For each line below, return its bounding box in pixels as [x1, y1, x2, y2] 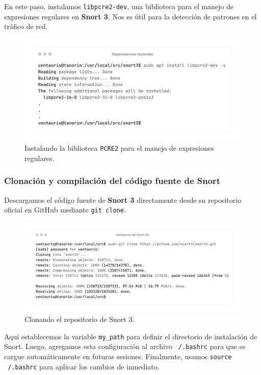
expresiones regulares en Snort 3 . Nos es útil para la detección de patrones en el [4, 11, 257, 21]
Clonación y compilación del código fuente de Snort [4, 174, 221, 187]
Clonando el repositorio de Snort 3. [24, 313, 135, 324]
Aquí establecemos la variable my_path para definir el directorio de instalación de [4, 331, 257, 341]
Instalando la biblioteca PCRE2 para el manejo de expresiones [24, 143, 214, 153]
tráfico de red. [4, 21, 48, 32]
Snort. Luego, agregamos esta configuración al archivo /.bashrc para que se [4, 341, 246, 352]
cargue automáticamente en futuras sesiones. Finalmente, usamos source [4, 351, 232, 361]
